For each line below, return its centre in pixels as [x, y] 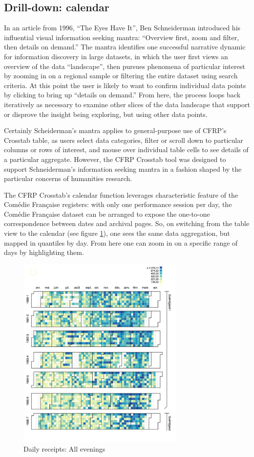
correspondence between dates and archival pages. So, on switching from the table [127, 223]
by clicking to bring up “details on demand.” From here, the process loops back [122, 95]
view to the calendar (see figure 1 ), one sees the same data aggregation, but [117, 233]
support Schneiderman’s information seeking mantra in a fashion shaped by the [123, 169]
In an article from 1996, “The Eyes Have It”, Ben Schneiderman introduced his [122, 28]
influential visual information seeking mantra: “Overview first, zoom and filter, [122, 37]
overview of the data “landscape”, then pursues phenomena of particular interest [125, 66]
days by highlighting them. [44, 252]
